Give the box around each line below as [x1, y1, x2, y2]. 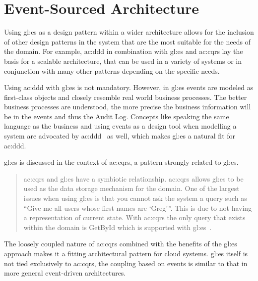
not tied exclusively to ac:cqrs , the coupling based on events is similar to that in [4, 258, 248, 268]
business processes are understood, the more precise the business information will [4, 101, 251, 112]
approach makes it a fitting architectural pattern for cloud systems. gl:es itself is [4, 248, 248, 258]
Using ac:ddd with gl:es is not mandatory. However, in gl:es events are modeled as [4, 82, 254, 93]
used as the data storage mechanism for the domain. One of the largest [23, 183, 240, 193]
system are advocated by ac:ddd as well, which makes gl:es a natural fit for [4, 131, 236, 141]
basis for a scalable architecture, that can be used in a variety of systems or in [4, 55, 242, 66]
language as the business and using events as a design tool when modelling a [4, 121, 237, 131]
